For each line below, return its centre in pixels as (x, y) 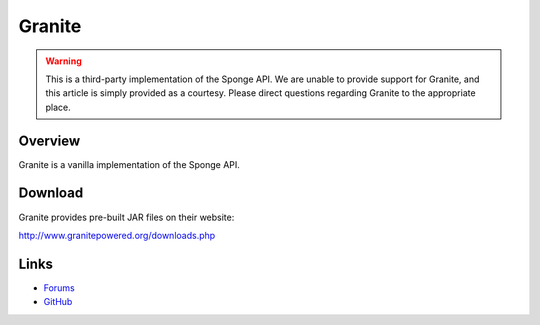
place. (58, 107)
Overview (49, 140)
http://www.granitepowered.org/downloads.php (117, 235)
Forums (59, 287)
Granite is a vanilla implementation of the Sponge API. (129, 164)
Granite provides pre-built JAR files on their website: (126, 217)
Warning (63, 61)
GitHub (58, 302)
